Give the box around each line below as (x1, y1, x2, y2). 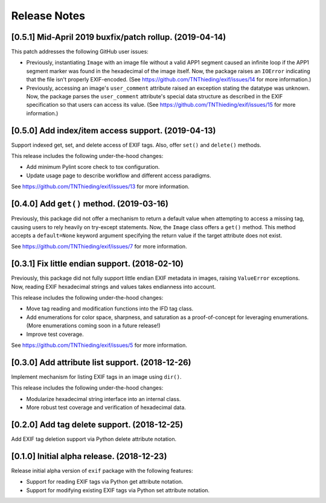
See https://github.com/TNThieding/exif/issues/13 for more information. (11, 183, 190, 190)
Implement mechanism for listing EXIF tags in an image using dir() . (11, 373, 182, 380)
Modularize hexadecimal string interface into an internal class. (26, 395, 181, 402)
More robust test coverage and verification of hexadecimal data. (26, 404, 187, 411)
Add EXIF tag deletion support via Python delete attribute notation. (11, 435, 177, 443)
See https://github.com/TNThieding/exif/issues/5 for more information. (11, 341, 187, 349)
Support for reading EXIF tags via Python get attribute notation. (26, 478, 184, 486)
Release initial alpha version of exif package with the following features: (11, 467, 193, 474)
